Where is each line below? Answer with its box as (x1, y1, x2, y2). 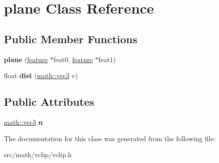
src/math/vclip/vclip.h (4, 149, 72, 160)
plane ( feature (4, 54, 48, 64)
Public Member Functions (4, 31, 137, 46)
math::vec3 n (4, 116, 43, 127)
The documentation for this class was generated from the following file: (4, 133, 216, 143)
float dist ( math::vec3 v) (4, 70, 78, 81)
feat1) (98, 54, 116, 64)
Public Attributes (4, 94, 94, 109)
